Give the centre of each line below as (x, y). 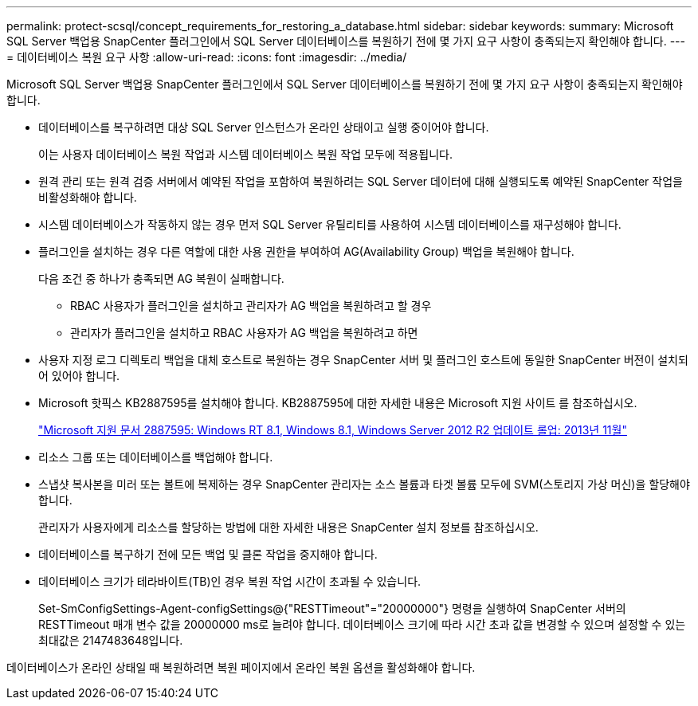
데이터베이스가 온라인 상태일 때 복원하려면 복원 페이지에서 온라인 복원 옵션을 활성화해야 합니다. (241, 667)
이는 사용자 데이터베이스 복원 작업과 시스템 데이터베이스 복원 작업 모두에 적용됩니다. (245, 154)
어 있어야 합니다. (79, 376)
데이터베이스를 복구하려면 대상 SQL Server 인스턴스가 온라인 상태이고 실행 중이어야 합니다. (264, 127)
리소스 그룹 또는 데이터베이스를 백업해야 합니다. (156, 457)
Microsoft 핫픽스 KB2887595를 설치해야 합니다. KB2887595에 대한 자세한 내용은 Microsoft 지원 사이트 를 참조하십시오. (338, 403)
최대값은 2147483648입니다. (111, 640)
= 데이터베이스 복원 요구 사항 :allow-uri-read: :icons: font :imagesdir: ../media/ (207, 57)
